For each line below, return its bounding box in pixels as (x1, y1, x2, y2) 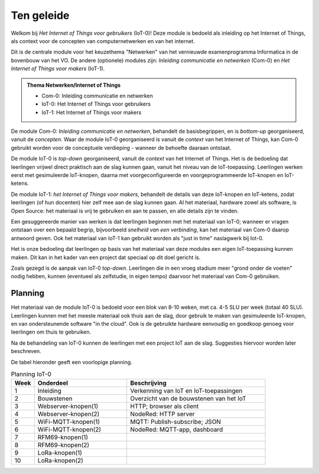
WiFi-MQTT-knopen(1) (37, 418, 100, 426)
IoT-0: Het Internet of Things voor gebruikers (41, 100, 151, 107)
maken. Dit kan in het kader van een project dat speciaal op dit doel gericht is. (11, 254, 201, 261)
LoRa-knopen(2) (37, 456, 84, 465)
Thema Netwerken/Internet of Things (27, 81, 121, 89)
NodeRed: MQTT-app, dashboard (130, 426, 223, 434)
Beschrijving (130, 379, 167, 387)
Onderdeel (37, 379, 68, 387)
